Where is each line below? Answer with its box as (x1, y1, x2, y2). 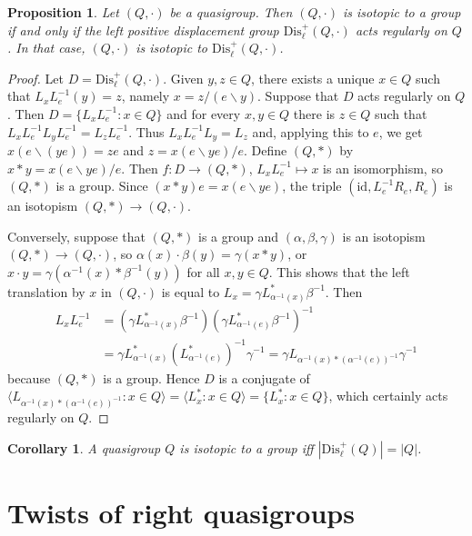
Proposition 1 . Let (7, 3, 119, 21)
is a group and (198, 226, 279, 245)
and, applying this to (252, 122, 369, 141)
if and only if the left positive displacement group (7, 20, 279, 39)
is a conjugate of (218, 368, 310, 387)
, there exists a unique (251, 68, 375, 87)
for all (186, 262, 220, 281)
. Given (163, 68, 204, 87)
